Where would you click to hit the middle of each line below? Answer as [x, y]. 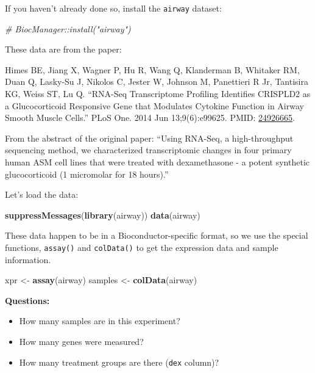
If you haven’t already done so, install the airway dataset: [113, 8]
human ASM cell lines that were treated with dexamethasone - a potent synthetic [157, 162]
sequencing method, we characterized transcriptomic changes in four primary [148, 150]
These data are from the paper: [63, 49]
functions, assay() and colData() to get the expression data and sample [142, 247]
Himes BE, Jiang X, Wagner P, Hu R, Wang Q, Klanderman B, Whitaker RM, [152, 69]
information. [28, 259]
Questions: [27, 300]
